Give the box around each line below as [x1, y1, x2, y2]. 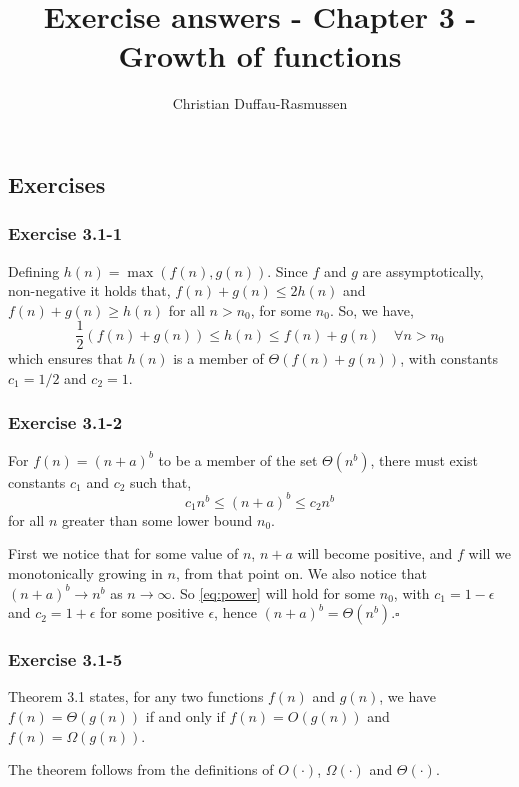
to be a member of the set [158, 449, 318, 470]
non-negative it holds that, [8, 280, 171, 301]
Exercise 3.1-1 [8, 221, 123, 246]
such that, [130, 471, 192, 492]
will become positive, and [297, 543, 453, 564]
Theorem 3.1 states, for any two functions [8, 686, 264, 707]
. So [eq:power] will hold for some [171, 582, 376, 603]
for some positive [100, 602, 204, 623]
